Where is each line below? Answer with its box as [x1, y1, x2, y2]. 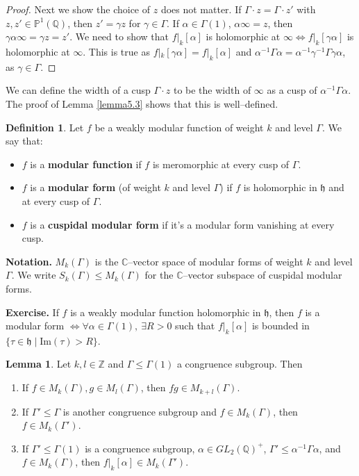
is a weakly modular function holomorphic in [70, 304, 261, 319]
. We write [11, 268, 56, 282]
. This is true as [83, 44, 150, 58]
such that [175, 318, 215, 333]
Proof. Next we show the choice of [6, 2, 151, 16]
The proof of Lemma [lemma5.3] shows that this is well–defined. [6, 96, 278, 110]
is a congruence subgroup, [85, 441, 195, 455]
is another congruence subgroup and [62, 404, 217, 418]
